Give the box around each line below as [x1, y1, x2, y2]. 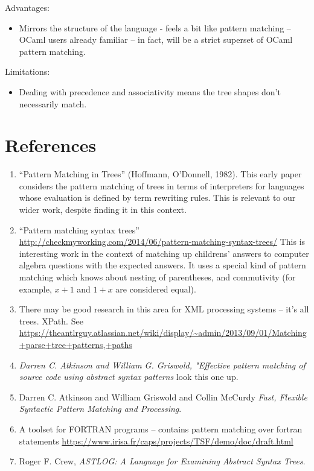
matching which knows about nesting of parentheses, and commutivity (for [19, 271, 296, 283]
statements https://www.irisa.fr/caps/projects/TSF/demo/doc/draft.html [19, 434, 293, 447]
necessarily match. [19, 97, 87, 110]
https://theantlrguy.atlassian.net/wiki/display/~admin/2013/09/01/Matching [19, 326, 307, 339]
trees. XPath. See [19, 314, 83, 327]
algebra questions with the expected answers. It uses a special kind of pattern [19, 259, 306, 271]
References [5, 133, 97, 157]
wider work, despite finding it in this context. [19, 203, 187, 216]
